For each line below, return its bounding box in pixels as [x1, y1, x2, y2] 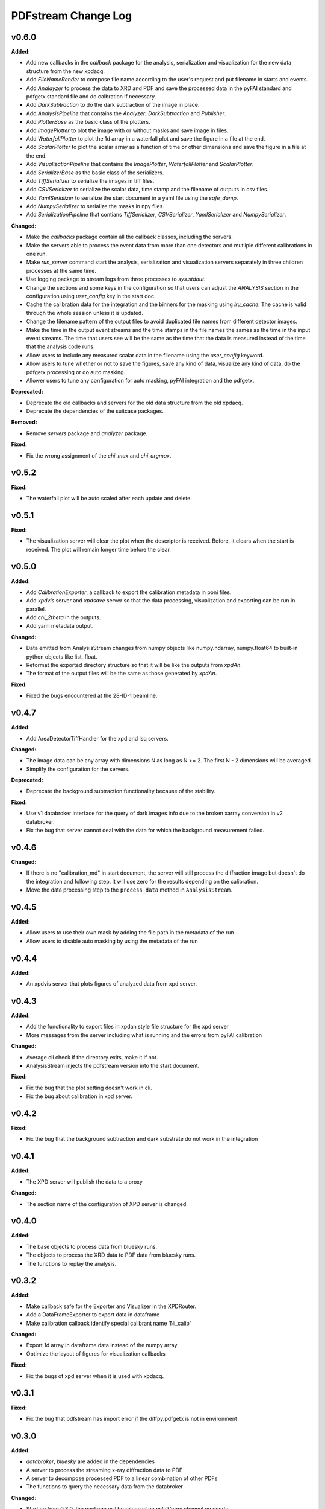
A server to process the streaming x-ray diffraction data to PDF [26, 1466, 183, 1473]
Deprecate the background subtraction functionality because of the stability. [26, 788, 216, 795]
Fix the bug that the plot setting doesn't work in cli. [26, 1084, 153, 1091]
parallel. [26, 605, 46, 613]
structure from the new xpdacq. [26, 67, 105, 75]
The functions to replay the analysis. [26, 1260, 117, 1267]
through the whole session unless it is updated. [26, 309, 144, 316]
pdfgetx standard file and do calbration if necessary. [26, 93, 156, 100]
